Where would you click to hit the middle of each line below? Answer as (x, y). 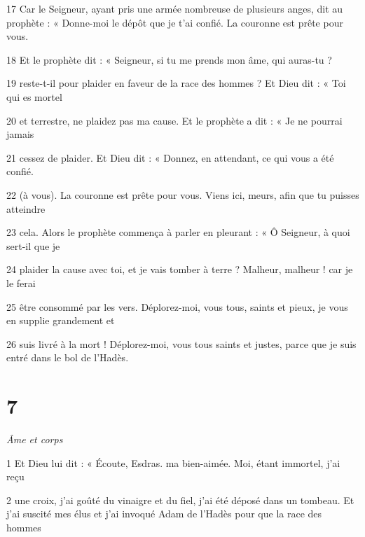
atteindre (26, 208)
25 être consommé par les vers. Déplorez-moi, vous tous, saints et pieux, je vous (177, 306)
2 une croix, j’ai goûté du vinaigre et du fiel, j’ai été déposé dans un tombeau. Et (180, 500)
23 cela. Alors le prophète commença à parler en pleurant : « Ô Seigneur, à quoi (178, 232)
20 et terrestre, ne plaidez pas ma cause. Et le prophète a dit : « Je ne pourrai (174, 120)
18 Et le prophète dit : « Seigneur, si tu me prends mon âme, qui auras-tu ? (169, 59)
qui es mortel (34, 96)
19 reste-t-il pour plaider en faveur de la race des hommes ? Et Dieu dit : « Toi (176, 83)
